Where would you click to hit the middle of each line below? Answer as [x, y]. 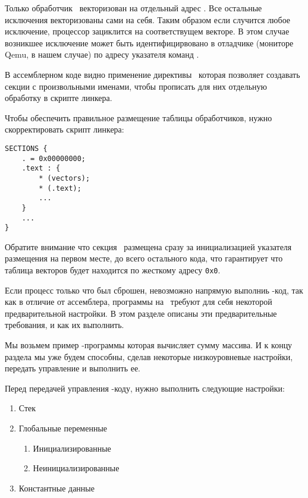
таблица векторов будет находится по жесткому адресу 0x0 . [113, 270]
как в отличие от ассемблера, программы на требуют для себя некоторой [139, 302]
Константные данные [56, 488]
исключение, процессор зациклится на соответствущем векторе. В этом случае [147, 31]
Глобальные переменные [63, 428]
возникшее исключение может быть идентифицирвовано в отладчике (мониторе [149, 42]
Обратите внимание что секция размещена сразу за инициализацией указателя [148, 246]
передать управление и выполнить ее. [73, 368]
